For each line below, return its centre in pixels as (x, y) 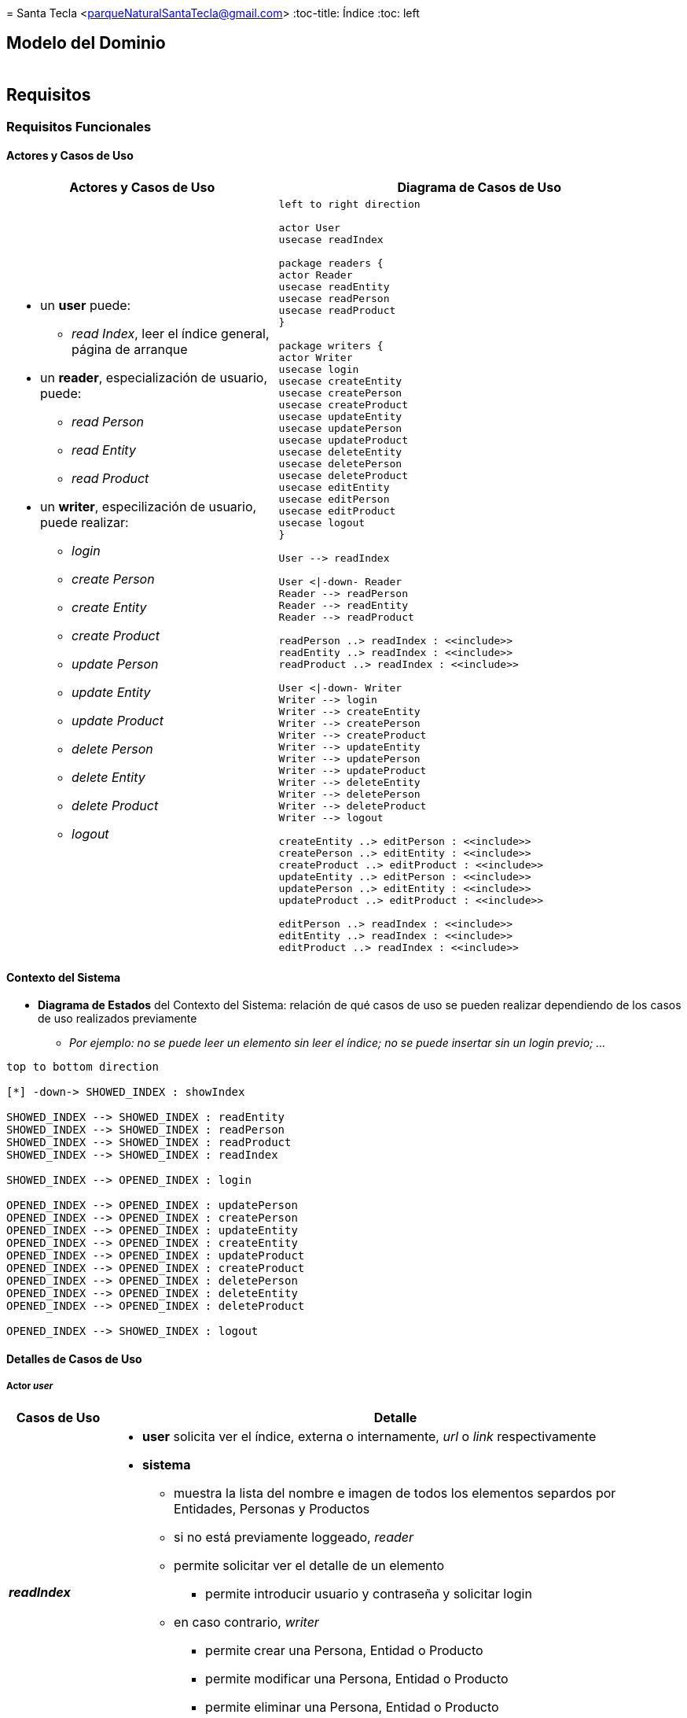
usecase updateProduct (343, 440)
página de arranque (130, 349)
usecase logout (322, 522)
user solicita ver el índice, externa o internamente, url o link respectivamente (369, 1436)
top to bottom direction (83, 1067)
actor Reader (316, 275)
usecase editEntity (334, 487)
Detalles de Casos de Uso (74, 1359)
